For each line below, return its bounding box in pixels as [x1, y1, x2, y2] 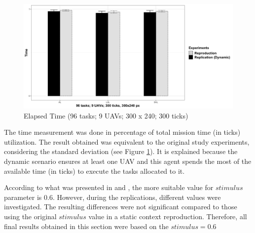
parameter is [4, 192, 42, 202]
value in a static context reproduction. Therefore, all [88, 211, 247, 221]
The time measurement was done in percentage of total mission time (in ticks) [4, 127, 241, 137]
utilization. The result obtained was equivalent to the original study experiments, [4, 136, 250, 147]
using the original [4, 211, 57, 221]
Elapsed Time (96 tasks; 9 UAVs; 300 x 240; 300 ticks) [24, 110, 188, 120]
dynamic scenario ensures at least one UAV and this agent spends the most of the [4, 155, 252, 166]
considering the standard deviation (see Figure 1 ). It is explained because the [4, 146, 238, 156]
